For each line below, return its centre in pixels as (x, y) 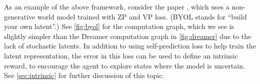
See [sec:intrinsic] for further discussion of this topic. (84, 75)
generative (20, 16)
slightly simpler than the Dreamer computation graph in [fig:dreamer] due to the (128, 36)
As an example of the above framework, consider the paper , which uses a (117, 6)
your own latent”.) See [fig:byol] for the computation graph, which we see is (119, 26)
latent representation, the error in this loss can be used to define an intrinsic (121, 55)
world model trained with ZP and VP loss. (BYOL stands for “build (142, 16)
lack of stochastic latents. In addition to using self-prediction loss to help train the (130, 46)
